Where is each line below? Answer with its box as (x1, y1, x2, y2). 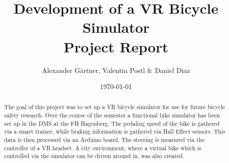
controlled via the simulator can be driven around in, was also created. (4, 152, 184, 160)
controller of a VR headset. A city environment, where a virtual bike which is (4, 143, 202, 152)
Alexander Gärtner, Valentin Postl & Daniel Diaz (42, 65, 190, 75)
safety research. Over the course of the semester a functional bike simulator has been (4, 111, 220, 119)
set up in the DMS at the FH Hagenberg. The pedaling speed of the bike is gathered (4, 119, 220, 127)
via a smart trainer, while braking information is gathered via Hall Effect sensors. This (4, 127, 226, 136)
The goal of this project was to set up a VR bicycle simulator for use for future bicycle (4, 103, 225, 111)
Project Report (63, 36, 168, 56)
